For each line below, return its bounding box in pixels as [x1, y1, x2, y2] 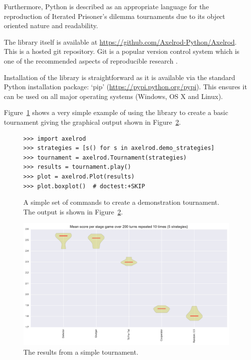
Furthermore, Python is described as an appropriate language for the [4, 1, 209, 11]
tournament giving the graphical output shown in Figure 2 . [4, 116, 181, 127]
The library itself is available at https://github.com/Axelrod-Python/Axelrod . [4, 36, 237, 47]
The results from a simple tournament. [23, 346, 138, 357]
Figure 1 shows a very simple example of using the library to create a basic [4, 107, 228, 117]
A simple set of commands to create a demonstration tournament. [23, 197, 219, 207]
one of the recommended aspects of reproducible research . [4, 55, 178, 65]
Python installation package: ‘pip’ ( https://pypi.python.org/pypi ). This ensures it [4, 82, 247, 92]
